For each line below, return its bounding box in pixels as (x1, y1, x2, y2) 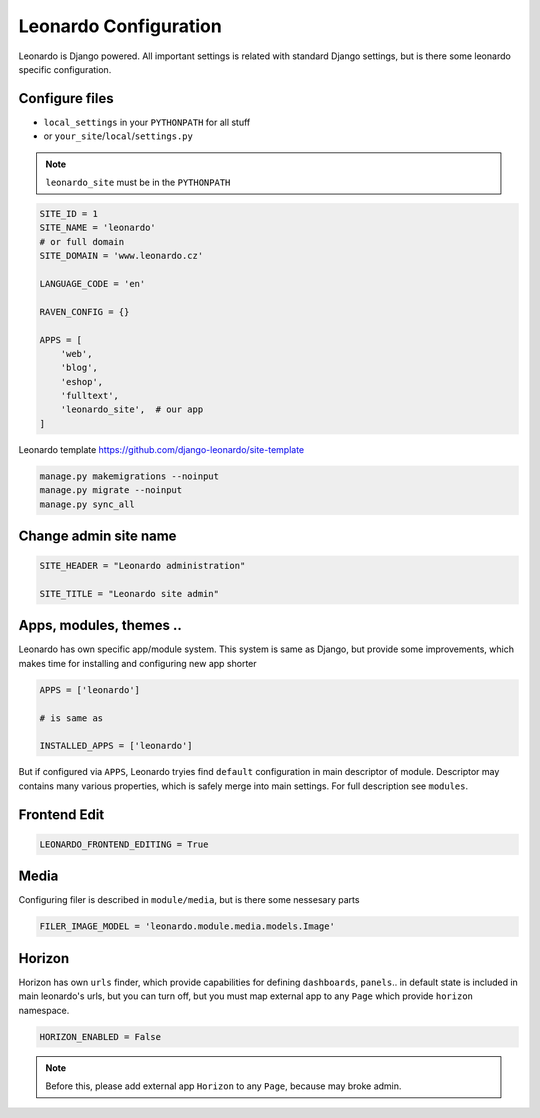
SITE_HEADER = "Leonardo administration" (39, 560, 246, 572)
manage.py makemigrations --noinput (39, 470, 220, 482)
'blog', (60, 362, 99, 374)
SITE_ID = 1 (39, 208, 99, 219)
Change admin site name (18, 528, 177, 545)
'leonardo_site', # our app (60, 404, 204, 415)
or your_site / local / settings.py (43, 130, 194, 142)
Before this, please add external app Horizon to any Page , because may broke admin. (45, 1080, 402, 1092)
